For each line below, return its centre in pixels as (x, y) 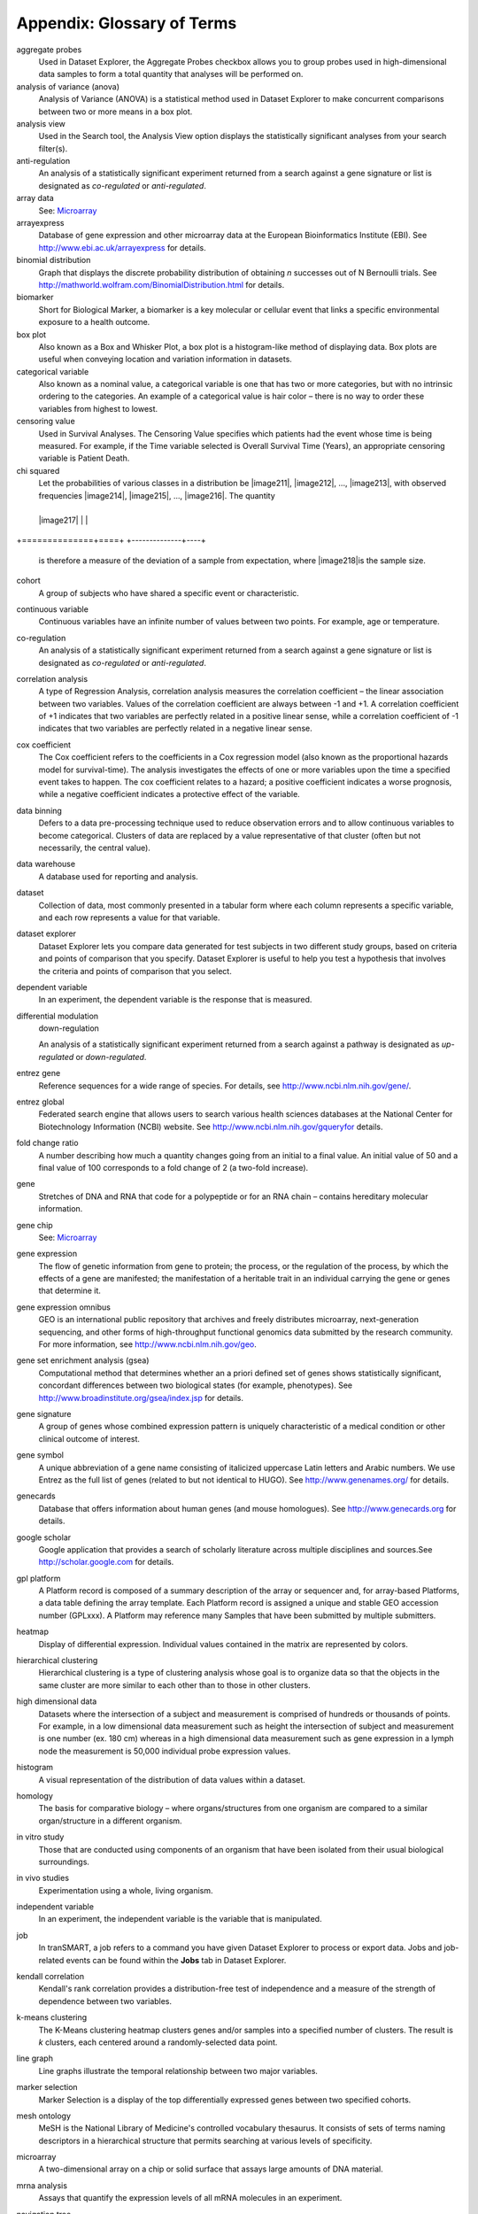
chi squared (38, 470)
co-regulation (41, 638)
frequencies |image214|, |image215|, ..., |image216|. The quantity (157, 495)
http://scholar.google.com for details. (106, 1562)
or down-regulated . (111, 1057)
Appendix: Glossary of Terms (127, 23)
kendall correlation (50, 1977)
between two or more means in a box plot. (116, 112)
